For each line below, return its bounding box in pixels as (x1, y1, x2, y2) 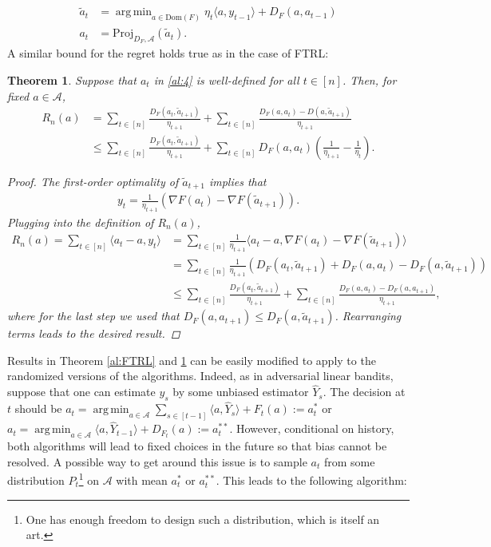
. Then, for (342, 71, 397, 88)
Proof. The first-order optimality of (7, 172, 179, 189)
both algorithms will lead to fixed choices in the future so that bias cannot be (7, 438, 387, 454)
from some (323, 453, 375, 470)
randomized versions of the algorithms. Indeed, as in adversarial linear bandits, (7, 367, 394, 384)
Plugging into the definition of (7, 213, 154, 230)
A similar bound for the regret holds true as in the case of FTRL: (7, 45, 329, 61)
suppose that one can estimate (7, 383, 156, 400)
